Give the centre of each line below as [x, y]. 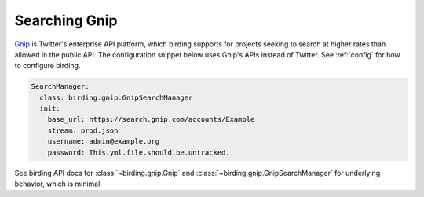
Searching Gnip [66, 20]
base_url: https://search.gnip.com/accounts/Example [151, 119]
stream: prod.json [83, 130]
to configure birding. [48, 66]
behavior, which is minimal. [58, 184]
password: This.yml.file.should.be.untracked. [139, 152]
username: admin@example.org [104, 142]
